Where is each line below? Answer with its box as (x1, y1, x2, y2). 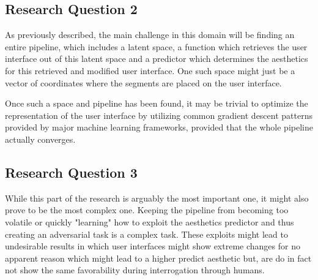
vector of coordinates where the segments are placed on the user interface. (5, 76, 282, 89)
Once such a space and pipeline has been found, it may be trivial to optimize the (5, 97, 308, 110)
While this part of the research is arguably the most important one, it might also (5, 191, 309, 204)
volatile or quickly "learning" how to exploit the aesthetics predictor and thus (5, 215, 294, 228)
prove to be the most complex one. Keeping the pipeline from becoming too (5, 203, 289, 216)
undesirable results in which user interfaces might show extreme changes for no (5, 240, 300, 252)
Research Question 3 (5, 162, 138, 181)
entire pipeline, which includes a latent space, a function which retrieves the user (5, 40, 308, 53)
